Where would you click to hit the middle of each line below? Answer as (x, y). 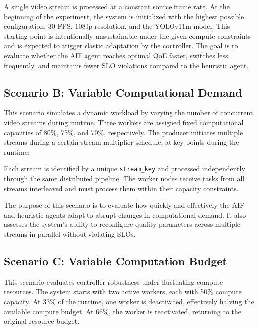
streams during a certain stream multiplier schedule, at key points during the (122, 142)
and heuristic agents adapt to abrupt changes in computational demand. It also (125, 214)
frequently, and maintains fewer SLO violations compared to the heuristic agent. (126, 65)
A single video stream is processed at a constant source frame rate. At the (117, 6)
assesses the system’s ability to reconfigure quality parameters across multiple (122, 224)
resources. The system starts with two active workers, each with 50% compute (123, 291)
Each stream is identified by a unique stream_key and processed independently (125, 168)
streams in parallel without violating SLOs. (70, 234)
